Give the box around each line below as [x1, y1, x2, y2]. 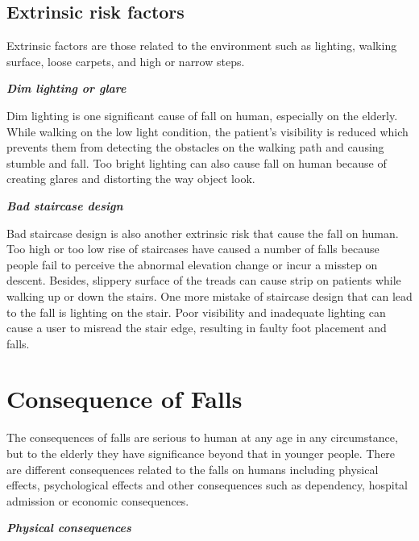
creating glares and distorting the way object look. [6, 170, 255, 187]
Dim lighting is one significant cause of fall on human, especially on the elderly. [6, 106, 398, 123]
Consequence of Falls [6, 382, 243, 415]
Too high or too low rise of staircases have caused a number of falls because [6, 240, 380, 257]
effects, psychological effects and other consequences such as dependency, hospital [6, 476, 408, 493]
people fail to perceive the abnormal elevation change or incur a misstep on [6, 256, 378, 273]
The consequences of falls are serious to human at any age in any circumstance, [6, 429, 398, 446]
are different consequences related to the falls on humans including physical [6, 460, 379, 477]
